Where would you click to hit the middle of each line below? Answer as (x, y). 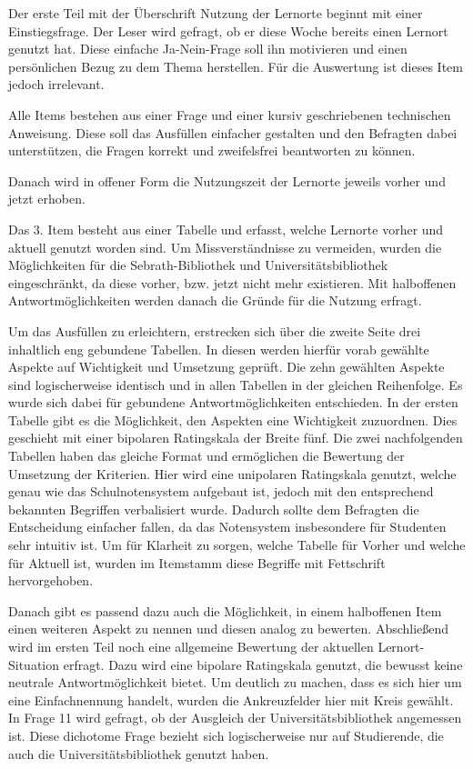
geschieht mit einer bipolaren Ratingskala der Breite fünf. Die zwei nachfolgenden (236, 438)
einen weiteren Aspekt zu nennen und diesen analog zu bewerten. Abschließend (229, 629)
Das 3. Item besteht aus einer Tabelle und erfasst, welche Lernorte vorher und (226, 229)
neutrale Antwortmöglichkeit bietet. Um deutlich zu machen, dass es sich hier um (235, 682)
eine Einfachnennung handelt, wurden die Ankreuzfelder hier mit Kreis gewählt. (231, 699)
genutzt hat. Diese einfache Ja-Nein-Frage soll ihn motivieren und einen (208, 49)
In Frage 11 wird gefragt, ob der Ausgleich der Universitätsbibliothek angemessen (235, 718)
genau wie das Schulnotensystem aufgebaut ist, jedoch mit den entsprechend (221, 491)
